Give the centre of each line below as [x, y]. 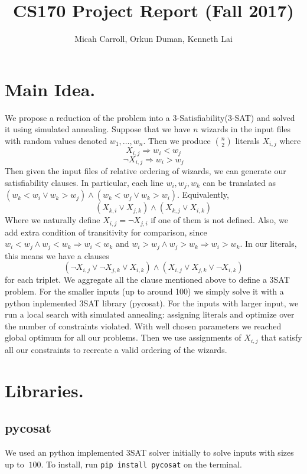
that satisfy [282, 337]
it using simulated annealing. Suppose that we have [98, 129]
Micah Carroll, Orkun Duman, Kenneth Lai [153, 39]
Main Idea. [50, 89]
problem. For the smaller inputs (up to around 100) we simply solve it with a [144, 291]
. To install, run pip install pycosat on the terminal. [141, 464]
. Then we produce [177, 140]
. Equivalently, [203, 194]
